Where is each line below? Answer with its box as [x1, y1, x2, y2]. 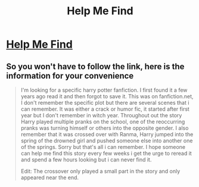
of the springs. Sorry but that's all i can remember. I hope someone [20, 144, 186, 150]
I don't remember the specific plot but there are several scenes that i [20, 99, 189, 106]
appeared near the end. [20, 174, 79, 181]
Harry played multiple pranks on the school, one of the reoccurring [20, 118, 185, 125]
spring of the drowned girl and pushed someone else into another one [20, 137, 193, 144]
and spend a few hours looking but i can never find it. [20, 156, 152, 163]
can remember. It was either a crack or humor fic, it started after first [20, 105, 189, 113]
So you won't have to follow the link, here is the [6, 61, 185, 71]
